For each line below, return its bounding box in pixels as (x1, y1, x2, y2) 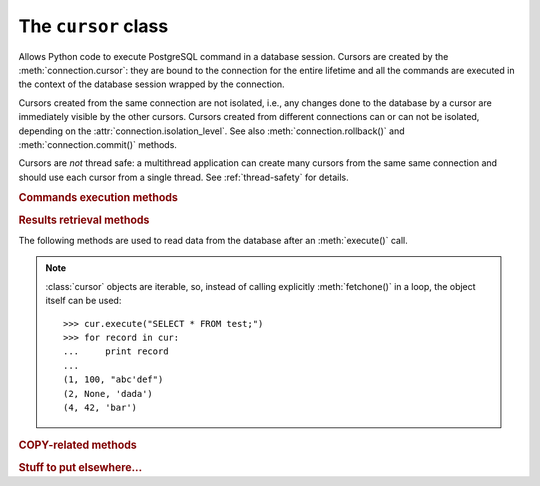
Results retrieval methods (18, 213, 150, 227)
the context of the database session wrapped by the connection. (18, 78, 285, 90)
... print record (63, 346, 169, 357)
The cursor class (18, 15, 169, 37)
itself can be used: (45, 295, 122, 307)
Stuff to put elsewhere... (18, 460, 143, 474)
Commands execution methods (18, 191, 179, 205)
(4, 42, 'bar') (63, 401, 138, 413)
